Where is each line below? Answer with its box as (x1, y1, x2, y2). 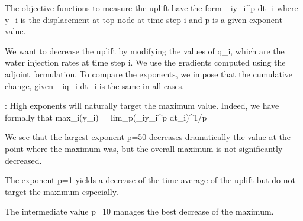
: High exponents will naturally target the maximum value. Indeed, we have (5, 99, 279, 112)
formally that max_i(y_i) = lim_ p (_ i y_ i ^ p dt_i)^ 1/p (5, 110, 207, 123)
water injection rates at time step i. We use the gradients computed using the (5, 56, 286, 69)
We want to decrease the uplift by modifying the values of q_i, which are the (5, 44, 285, 57)
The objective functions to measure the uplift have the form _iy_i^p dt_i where (5, 2, 298, 14)
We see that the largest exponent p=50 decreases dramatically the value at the (5, 131, 291, 143)
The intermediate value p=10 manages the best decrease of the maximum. (5, 205, 274, 217)
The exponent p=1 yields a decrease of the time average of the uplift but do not (5, 174, 295, 186)
